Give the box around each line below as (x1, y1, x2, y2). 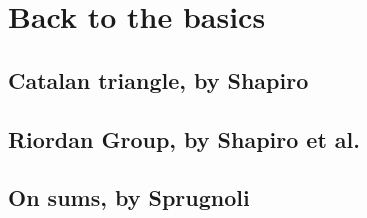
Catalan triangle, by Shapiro (8, 64, 309, 95)
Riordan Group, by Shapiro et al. (8, 123, 361, 154)
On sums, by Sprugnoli (8, 182, 250, 213)
